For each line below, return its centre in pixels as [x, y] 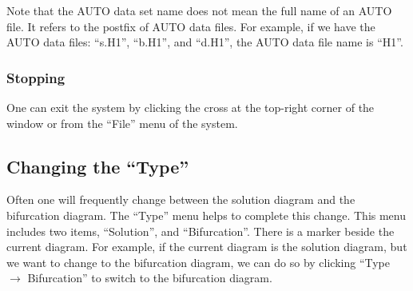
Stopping [36, 77]
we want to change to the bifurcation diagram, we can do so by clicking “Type [199, 262]
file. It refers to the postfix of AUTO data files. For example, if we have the [191, 26]
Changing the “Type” [98, 166]
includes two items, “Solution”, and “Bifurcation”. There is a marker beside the [201, 231]
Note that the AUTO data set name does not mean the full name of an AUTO [199, 10]
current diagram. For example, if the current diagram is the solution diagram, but [207, 247]
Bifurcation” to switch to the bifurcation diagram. [150, 278]
